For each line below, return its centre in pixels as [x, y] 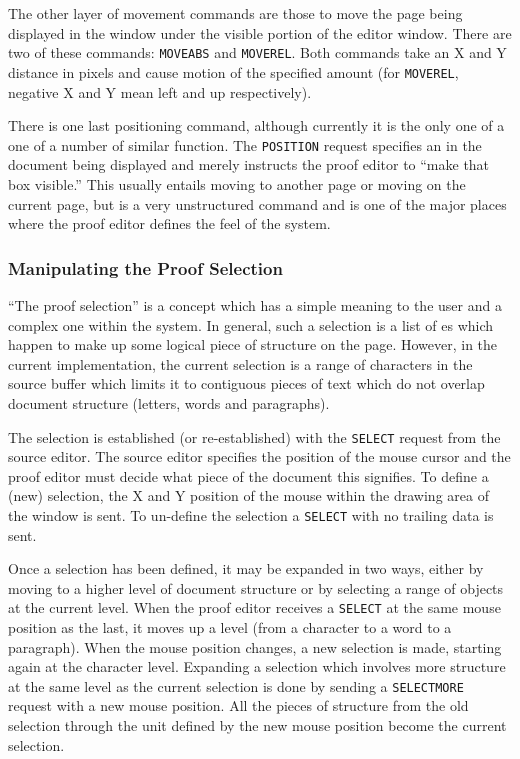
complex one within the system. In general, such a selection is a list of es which [251, 324]
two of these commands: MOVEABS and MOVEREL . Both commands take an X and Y [257, 52]
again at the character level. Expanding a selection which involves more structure [257, 666]
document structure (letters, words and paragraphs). [169, 402]
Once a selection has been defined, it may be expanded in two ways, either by [246, 568]
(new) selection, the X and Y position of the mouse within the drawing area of [248, 495]
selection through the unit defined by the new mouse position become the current [257, 725]
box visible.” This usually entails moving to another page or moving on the [237, 183]
